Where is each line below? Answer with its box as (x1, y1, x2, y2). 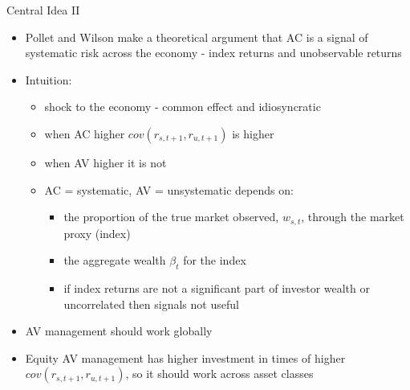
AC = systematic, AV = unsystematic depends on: (44, 181, 294, 198)
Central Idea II (6, 2, 80, 18)
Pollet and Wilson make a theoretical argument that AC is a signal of (25, 28, 368, 45)
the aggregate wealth (63, 252, 166, 269)
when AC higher (44, 125, 125, 142)
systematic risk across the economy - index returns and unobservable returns (25, 44, 402, 61)
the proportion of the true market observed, (63, 208, 279, 225)
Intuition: (25, 71, 72, 88)
